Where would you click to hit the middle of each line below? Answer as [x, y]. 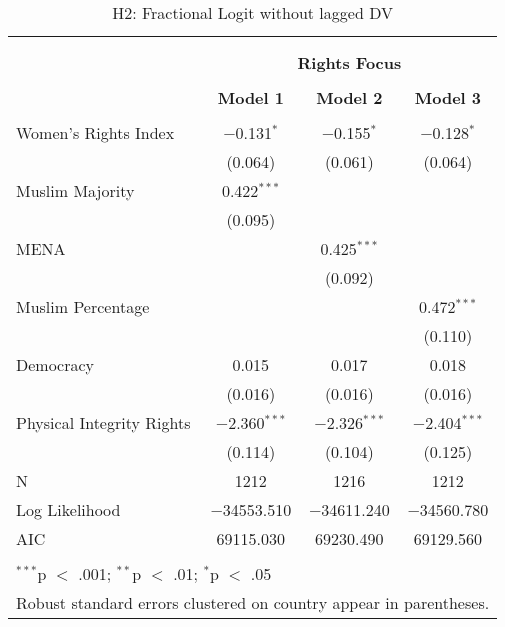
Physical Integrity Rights [103, 422]
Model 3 [447, 97]
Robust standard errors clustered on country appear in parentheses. [253, 602]
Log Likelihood [68, 509]
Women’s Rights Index [95, 132]
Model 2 [349, 97]
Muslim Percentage [83, 306]
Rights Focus [349, 62]
